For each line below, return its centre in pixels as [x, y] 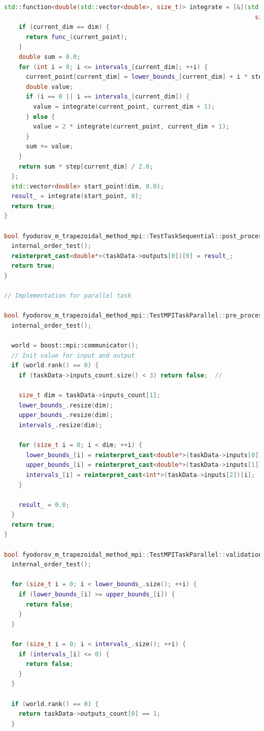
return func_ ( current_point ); [77, 37]
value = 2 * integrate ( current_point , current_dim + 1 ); [131, 127]
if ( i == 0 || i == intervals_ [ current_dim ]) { [108, 97]
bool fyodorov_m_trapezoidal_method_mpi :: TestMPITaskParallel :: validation [133, 554]
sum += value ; [49, 147]
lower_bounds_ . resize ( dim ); [66, 405]
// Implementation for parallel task [68, 296]
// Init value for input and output [73, 355]
